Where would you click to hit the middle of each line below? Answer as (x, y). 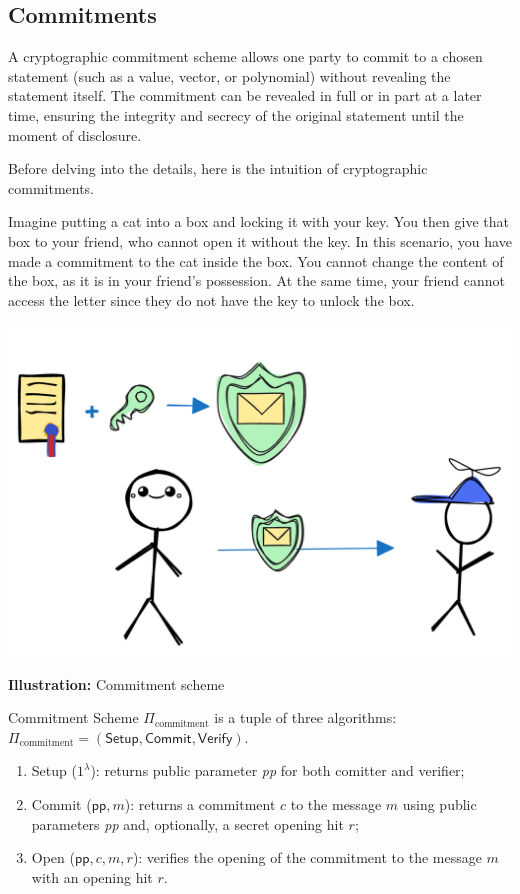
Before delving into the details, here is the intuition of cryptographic (218, 168)
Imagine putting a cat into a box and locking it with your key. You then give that (258, 221)
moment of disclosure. (75, 134)
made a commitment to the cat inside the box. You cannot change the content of (256, 260)
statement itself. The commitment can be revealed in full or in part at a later (245, 95)
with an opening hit (92, 876)
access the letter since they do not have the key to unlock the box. (211, 299)
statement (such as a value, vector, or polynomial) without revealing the (229, 75)
